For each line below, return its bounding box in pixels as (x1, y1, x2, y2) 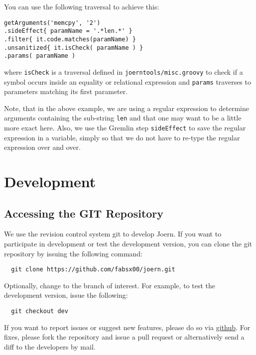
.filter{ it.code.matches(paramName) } (4, 35, 136, 43)
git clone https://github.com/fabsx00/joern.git (11, 266, 175, 273)
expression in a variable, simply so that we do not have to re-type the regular (4, 132, 240, 142)
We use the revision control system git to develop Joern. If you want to (4, 229, 222, 239)
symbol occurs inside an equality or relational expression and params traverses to (4, 76, 251, 87)
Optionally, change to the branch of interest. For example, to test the (4, 280, 215, 290)
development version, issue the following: (4, 290, 128, 300)
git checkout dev (11, 308, 68, 315)
